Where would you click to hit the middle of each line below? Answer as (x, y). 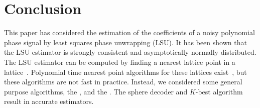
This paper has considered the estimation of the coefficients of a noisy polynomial (129, 32)
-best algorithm (219, 91)
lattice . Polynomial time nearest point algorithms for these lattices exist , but (125, 72)
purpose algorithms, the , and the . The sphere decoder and (96, 91)
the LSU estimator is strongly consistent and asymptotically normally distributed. (130, 52)
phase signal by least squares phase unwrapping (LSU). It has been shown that (125, 42)
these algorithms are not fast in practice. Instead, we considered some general (123, 82)
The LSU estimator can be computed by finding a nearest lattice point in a (120, 62)
